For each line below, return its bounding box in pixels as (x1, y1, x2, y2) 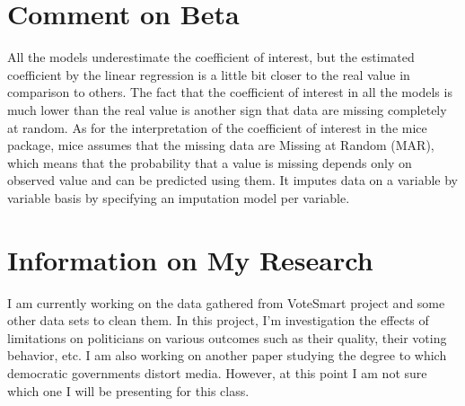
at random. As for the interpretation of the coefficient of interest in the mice (7, 118, 427, 137)
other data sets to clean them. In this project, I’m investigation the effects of (7, 311, 429, 330)
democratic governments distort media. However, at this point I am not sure (7, 363, 427, 382)
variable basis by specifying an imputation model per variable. (7, 188, 350, 207)
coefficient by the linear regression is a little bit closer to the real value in (7, 65, 410, 84)
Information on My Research (7, 241, 373, 278)
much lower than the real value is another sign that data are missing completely (7, 100, 447, 119)
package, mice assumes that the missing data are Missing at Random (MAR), (7, 136, 434, 154)
